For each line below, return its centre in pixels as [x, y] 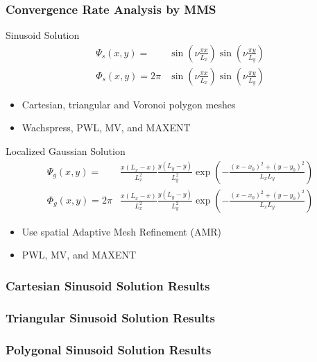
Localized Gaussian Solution [66, 151]
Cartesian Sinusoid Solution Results [108, 285]
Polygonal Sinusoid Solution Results [109, 349]
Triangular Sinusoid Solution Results [110, 317]
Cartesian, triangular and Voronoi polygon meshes [129, 104]
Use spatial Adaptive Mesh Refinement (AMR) [122, 231]
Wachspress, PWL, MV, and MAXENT [106, 127]
